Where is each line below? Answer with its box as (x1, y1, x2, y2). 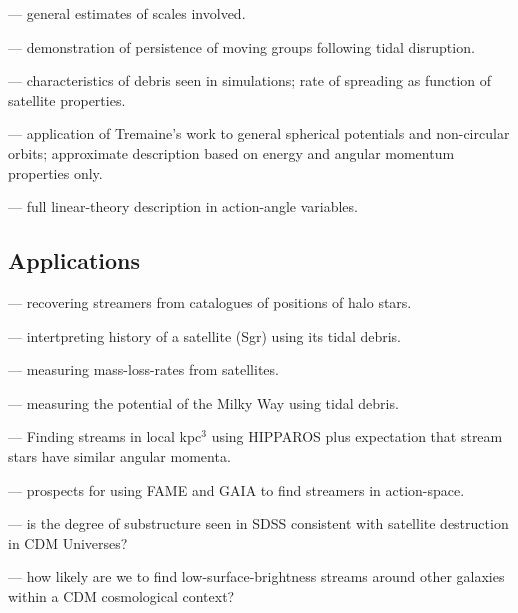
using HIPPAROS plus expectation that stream (211, 426, 503, 447)
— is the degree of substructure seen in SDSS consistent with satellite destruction (8, 513, 509, 534)
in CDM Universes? (8, 532, 128, 553)
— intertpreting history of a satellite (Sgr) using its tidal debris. (8, 325, 402, 346)
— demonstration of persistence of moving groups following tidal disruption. (8, 36, 475, 57)
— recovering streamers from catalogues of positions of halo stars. (8, 291, 412, 312)
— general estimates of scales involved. (8, 3, 246, 23)
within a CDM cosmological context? (8, 585, 235, 606)
